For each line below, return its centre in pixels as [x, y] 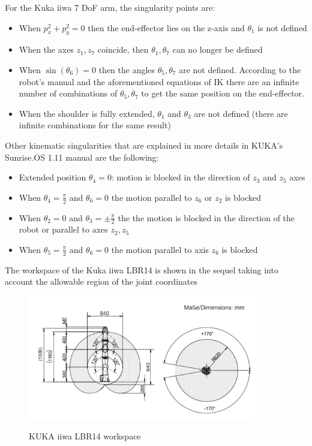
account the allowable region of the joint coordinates [101, 281]
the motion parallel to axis [160, 249]
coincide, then [123, 49]
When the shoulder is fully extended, [87, 113]
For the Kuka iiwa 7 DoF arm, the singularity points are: [110, 7]
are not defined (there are [241, 113]
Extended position [52, 177]
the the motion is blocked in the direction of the [206, 217]
